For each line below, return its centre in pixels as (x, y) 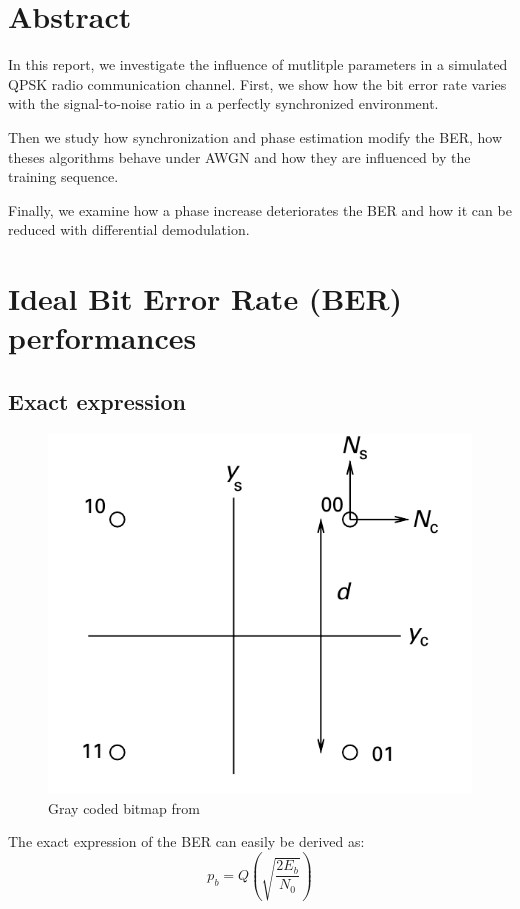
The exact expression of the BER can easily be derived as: (186, 841)
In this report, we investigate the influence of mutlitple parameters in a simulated (258, 64)
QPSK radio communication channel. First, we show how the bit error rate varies (257, 83)
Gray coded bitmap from (124, 807)
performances (102, 337)
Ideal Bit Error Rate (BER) (205, 298)
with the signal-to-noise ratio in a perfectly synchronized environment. (223, 103)
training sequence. (63, 176)
